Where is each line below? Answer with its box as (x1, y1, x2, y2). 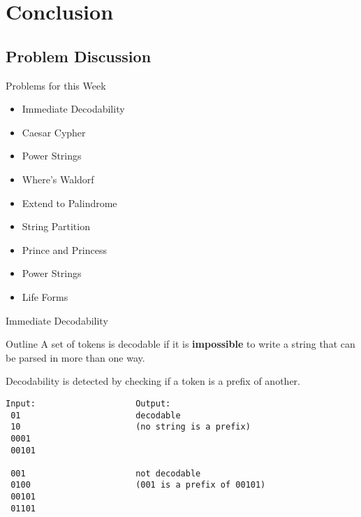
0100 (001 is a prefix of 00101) (10, 480, 266, 490)
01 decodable (10, 410, 181, 420)
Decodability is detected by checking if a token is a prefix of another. (6, 374, 300, 388)
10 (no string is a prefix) (10, 422, 251, 432)
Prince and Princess (22, 242, 107, 257)
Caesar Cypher (22, 125, 86, 139)
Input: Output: (6, 398, 171, 409)
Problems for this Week (6, 78, 106, 92)
